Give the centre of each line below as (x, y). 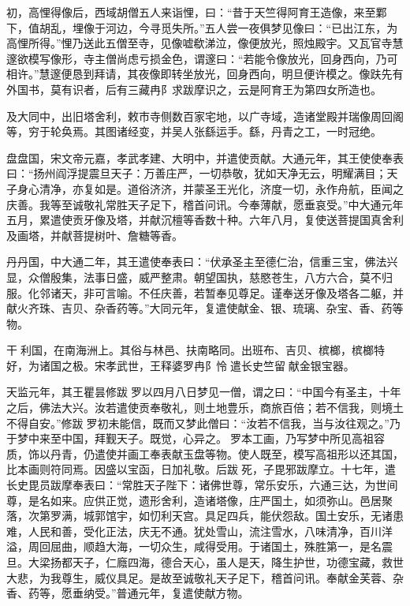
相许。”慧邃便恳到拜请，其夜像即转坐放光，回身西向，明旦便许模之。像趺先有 (205, 74)
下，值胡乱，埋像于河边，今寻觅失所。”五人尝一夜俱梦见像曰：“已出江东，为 (202, 27)
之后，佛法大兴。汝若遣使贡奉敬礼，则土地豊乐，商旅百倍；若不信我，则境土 (205, 408)
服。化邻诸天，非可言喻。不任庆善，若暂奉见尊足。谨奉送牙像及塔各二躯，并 (205, 292)
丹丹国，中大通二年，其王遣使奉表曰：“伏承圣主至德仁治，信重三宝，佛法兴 (202, 262)
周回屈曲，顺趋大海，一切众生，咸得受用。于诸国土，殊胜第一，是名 (205, 546)
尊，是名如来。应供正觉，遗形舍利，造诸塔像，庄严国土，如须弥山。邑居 (194, 500)
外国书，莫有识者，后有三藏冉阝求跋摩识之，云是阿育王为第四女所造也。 (194, 89)
